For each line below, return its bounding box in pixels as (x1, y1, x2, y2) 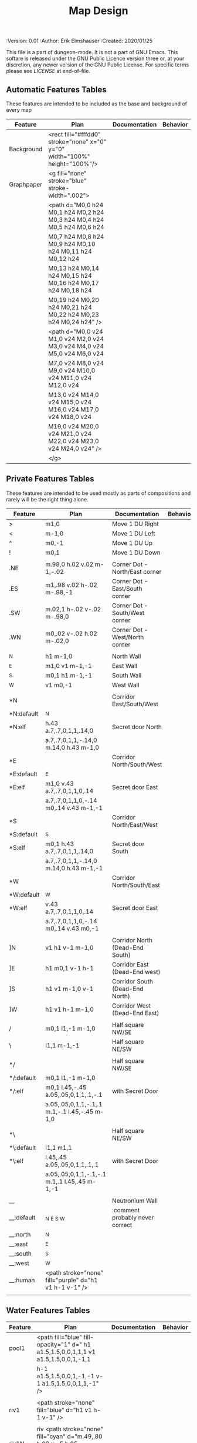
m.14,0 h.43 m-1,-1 (45, 864, 103, 872)
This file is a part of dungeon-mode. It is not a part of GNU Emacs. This (6, 49, 178, 56)
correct (112, 1221, 133, 1229)
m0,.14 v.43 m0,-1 (45, 924, 99, 932)
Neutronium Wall (112, 1196, 158, 1205)
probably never (112, 1213, 154, 1222)
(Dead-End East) (112, 1009, 159, 1017)
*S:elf (9, 843, 26, 852)
